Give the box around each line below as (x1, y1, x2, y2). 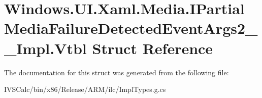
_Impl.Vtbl (4, 37, 87, 58)
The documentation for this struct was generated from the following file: (4, 67, 229, 77)
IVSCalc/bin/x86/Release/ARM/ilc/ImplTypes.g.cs (4, 84, 166, 94)
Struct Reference (92, 37, 213, 58)
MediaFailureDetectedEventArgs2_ (4, 18, 258, 38)
